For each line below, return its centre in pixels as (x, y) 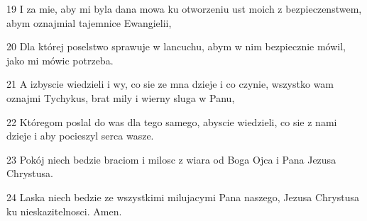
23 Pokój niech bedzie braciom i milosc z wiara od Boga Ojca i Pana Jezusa (171, 159)
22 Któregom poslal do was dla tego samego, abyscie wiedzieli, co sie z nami (172, 121)
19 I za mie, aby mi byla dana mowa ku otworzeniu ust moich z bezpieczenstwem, (184, 8)
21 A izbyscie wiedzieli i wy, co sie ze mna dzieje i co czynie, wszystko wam (170, 84)
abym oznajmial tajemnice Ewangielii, (89, 22)
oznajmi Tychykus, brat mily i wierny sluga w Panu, (121, 97)
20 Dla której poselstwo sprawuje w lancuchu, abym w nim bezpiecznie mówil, (176, 46)
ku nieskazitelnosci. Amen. (64, 211)
